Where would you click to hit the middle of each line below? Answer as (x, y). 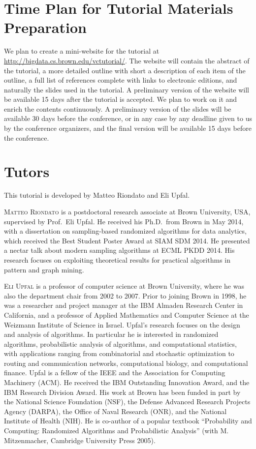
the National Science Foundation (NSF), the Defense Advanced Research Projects (127, 402)
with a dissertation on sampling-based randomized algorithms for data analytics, (125, 231)
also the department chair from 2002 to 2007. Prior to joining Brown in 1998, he (125, 295)
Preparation (45, 27)
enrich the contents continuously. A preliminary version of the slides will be (118, 108)
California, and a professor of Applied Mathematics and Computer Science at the (127, 314)
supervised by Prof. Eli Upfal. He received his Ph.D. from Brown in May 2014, (124, 221)
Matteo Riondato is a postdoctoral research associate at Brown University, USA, (127, 211)
